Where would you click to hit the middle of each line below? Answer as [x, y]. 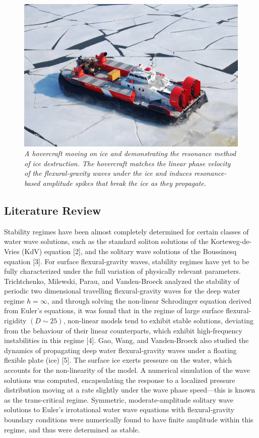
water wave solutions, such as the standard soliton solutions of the [106, 241]
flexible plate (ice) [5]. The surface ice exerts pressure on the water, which [118, 360]
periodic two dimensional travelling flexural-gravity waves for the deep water [122, 291]
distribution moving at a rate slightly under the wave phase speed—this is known [129, 390]
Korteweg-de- [231, 241]
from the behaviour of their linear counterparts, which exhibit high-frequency [123, 330]
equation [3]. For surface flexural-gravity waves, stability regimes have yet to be [127, 261]
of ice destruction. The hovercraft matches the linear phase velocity [127, 163]
